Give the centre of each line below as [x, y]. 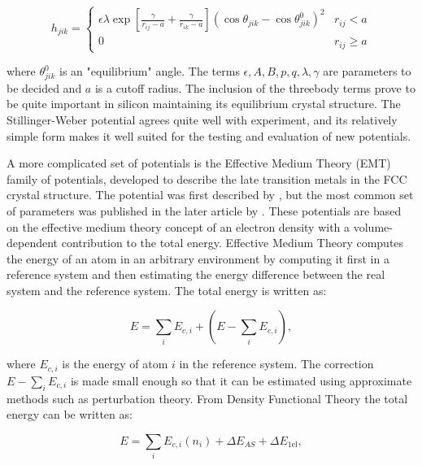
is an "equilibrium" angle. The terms [150, 71]
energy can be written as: [70, 414]
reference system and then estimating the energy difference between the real [196, 274]
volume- [373, 226]
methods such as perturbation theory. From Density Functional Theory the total [207, 398]
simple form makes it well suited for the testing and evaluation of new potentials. [209, 135]
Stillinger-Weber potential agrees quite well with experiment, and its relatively [202, 119]
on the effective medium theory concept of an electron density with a [178, 226]
